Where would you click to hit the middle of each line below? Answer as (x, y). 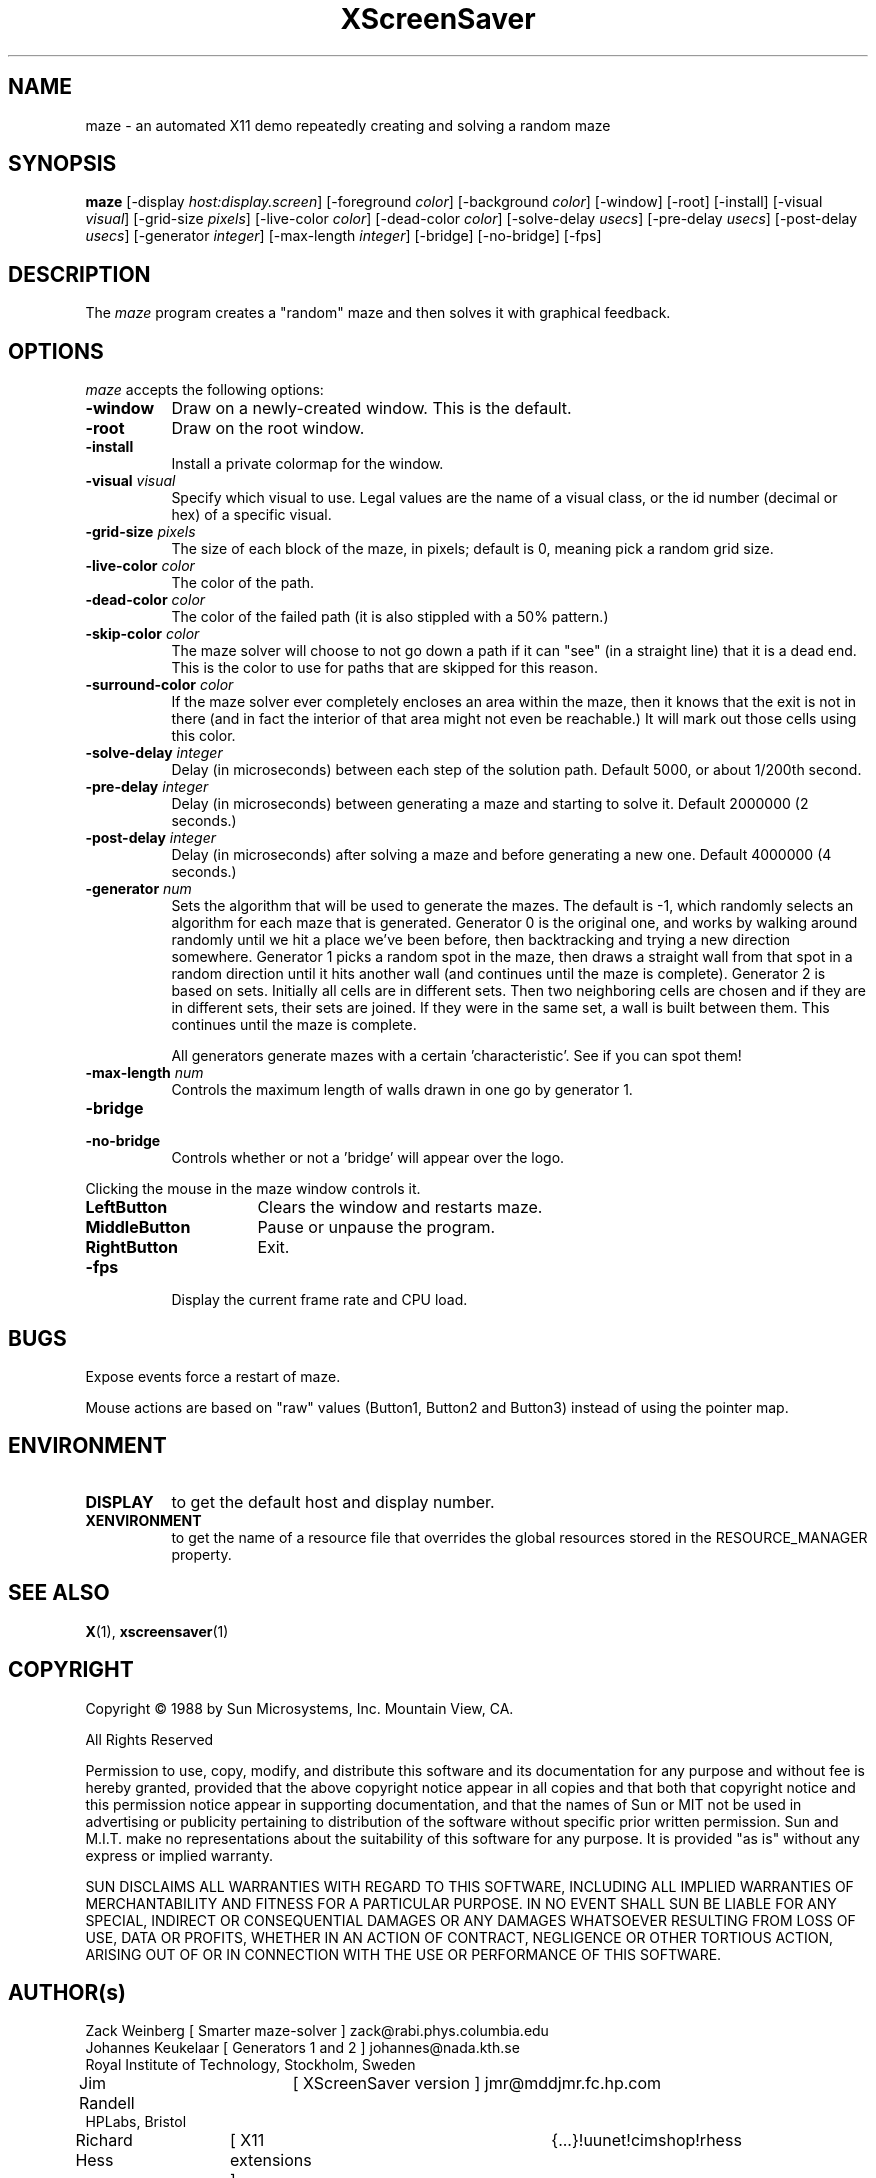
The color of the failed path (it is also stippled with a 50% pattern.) (390, 617)
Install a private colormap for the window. (307, 464)
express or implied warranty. (179, 1855)
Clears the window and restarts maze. (400, 1207)
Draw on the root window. (268, 428)
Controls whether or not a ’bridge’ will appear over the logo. (368, 1158)
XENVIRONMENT (143, 1520)
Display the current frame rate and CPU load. (319, 1300)
